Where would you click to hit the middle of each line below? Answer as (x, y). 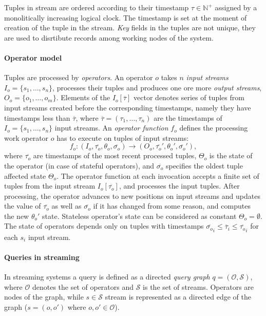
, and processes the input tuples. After (179, 186)
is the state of (231, 155)
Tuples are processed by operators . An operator (79, 77)
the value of (23, 206)
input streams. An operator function (111, 128)
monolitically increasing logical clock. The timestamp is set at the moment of (126, 17)
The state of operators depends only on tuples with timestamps (104, 226)
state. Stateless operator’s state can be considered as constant (139, 216)
